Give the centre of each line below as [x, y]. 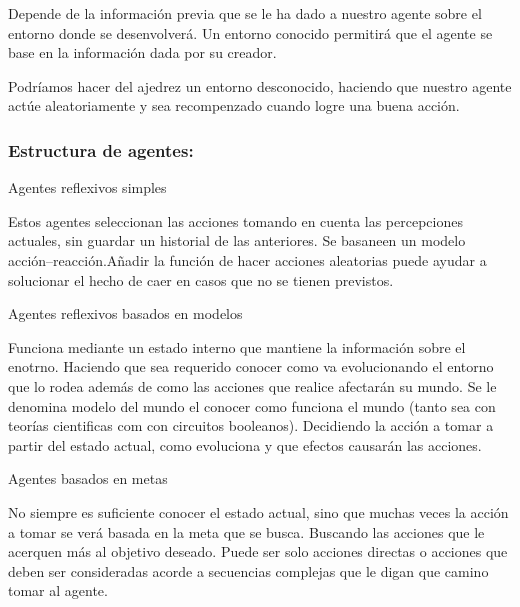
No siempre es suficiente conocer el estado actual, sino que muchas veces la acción [258, 511]
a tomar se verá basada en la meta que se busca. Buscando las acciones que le [246, 531]
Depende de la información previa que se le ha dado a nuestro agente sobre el [245, 13]
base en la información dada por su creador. [142, 52]
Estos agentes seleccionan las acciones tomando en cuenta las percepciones [235, 220]
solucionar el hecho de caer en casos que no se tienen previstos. [201, 279]
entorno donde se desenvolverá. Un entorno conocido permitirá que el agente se [250, 32]
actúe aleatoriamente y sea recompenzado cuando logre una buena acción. [234, 105]
